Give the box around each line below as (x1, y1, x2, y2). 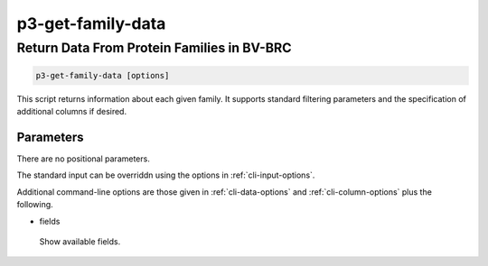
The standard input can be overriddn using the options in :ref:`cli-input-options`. (16, 170, 315, 180)
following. (16, 199, 53, 210)
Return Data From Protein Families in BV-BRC (16, 40, 293, 56)
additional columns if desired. (16, 106, 127, 117)
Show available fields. (39, 236, 121, 247)
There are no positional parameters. (16, 153, 151, 164)
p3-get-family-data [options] (35, 70, 170, 80)
